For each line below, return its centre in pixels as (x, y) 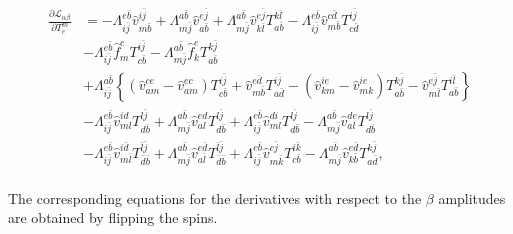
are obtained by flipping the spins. (113, 217)
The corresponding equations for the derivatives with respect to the (215, 197)
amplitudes (472, 197)
